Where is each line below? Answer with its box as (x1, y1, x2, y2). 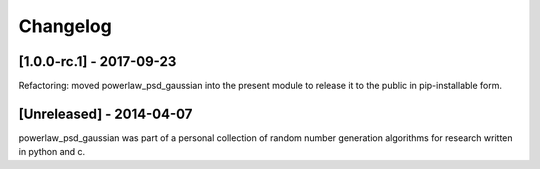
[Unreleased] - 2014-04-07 (18, 105, 193, 122)
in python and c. (18, 146, 86, 158)
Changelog (18, 15, 112, 37)
